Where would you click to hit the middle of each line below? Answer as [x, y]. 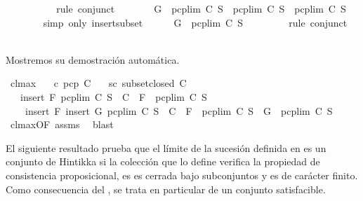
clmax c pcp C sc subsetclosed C [98, 83]
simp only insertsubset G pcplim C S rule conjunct [195, 22]
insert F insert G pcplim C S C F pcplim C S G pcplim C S [179, 110]
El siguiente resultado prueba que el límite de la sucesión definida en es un [166, 147]
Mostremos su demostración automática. [93, 59]
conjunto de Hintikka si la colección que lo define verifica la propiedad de [163, 161]
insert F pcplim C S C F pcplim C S [113, 96]
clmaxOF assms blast [62, 124]
